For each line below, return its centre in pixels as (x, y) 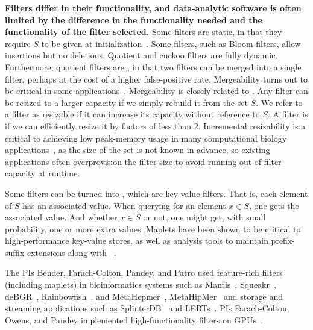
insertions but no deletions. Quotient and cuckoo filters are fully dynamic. (141, 55)
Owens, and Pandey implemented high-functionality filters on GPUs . (134, 319)
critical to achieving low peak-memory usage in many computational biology (146, 138)
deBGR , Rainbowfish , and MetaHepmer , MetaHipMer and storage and (144, 296)
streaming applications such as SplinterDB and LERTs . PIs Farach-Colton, (147, 308)
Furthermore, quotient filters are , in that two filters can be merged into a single (153, 67)
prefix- (283, 241)
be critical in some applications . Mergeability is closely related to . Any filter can (156, 91)
